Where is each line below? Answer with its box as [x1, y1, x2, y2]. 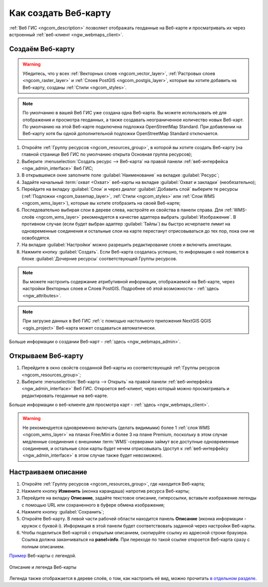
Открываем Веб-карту [9, 352, 84, 360]
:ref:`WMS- [224, 207, 247, 213]
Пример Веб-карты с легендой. [9, 553, 76, 559]
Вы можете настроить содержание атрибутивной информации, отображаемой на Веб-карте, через [22, 278, 235, 284]
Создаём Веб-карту [9, 45, 75, 53]
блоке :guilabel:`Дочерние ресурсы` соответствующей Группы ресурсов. [21, 256, 177, 262]
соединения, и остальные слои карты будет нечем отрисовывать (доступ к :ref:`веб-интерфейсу [22, 445, 228, 452]
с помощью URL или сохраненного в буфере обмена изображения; [21, 502, 165, 508]
